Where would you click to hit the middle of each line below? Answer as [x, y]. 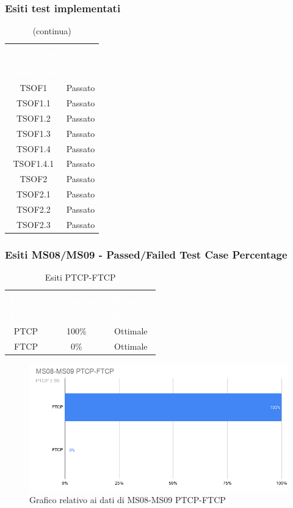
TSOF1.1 [33, 103]
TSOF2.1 [33, 194]
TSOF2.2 [33, 209]
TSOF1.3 [33, 133]
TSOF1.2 [33, 118]
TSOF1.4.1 [34, 164]
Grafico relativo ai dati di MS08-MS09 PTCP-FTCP [128, 500]
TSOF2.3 [33, 224]
